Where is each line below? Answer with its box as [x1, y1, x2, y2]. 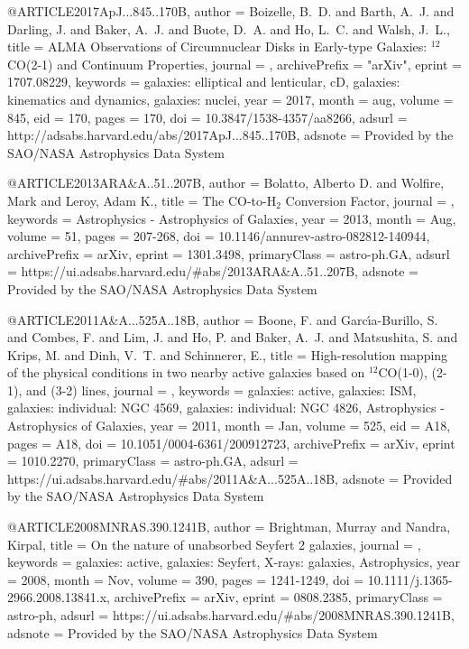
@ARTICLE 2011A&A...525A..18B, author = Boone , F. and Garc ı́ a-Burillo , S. [7, 310, 438, 329]
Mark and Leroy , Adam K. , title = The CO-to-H [7, 190, 277, 209]
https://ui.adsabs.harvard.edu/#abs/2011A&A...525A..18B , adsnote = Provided [7, 468, 453, 487]
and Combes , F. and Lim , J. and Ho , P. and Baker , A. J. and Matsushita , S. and [7, 328, 458, 347]
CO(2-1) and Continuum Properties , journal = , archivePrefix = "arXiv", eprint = [7, 54, 463, 73]
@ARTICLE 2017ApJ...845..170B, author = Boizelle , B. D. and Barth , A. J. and [7, 2, 455, 20]
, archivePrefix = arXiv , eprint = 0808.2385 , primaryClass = [106, 588, 443, 607]
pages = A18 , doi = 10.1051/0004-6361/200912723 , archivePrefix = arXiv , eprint [7, 433, 455, 452]
